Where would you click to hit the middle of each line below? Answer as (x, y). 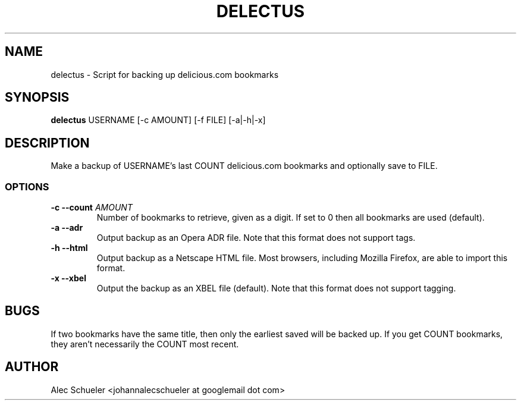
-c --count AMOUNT (92, 208)
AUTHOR (32, 367)
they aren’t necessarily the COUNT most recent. (145, 344)
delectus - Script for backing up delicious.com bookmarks (165, 74)
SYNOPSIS (37, 98)
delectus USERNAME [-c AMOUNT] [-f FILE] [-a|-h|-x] (158, 120)
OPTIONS (27, 186)
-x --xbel (68, 278)
